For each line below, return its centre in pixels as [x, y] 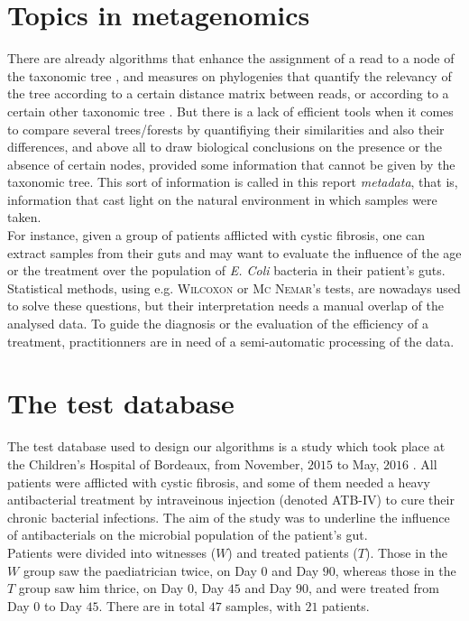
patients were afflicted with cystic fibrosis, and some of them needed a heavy [219, 482]
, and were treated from [374, 588]
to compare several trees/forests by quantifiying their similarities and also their [226, 129]
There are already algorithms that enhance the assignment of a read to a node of [231, 58]
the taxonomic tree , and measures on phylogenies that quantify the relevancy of [230, 75]
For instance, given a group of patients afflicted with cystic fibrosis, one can [216, 235]
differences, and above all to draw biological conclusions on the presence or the [225, 147]
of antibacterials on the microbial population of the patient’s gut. [188, 535]
